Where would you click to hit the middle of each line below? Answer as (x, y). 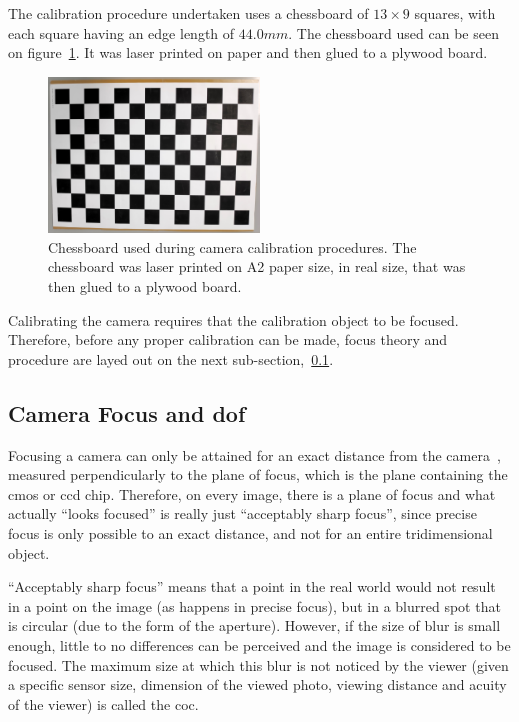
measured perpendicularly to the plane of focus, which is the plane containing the (258, 474)
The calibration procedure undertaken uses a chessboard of (188, 13)
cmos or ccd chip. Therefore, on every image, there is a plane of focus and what (252, 493)
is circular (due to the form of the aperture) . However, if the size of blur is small (254, 625)
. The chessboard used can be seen (393, 32)
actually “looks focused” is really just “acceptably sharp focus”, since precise (242, 513)
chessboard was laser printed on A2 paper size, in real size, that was (257, 266)
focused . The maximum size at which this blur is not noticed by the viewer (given (258, 664)
